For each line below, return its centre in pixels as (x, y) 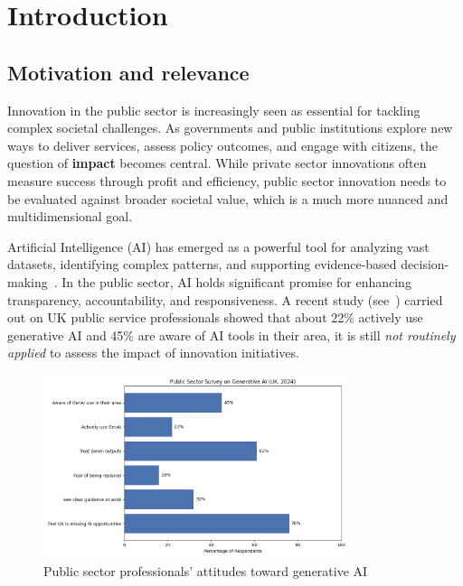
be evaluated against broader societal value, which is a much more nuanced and (228, 198)
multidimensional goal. (70, 216)
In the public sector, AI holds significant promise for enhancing (236, 281)
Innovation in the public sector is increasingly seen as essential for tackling (214, 110)
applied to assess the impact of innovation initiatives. (153, 353)
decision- (425, 264)
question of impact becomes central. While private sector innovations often (217, 163)
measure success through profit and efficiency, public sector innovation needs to (227, 180)
